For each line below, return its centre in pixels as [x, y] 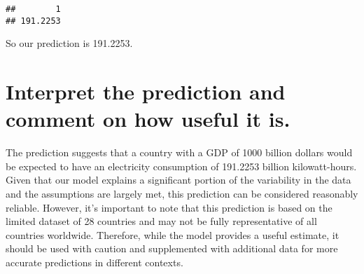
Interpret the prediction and [146, 91]
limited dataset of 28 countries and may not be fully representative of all [161, 221]
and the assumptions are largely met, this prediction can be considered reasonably [182, 193]
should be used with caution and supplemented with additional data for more [172, 248]
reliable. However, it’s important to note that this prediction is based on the [169, 207]
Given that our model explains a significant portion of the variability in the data [178, 180]
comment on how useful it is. [148, 119]
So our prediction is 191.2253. [69, 43]
